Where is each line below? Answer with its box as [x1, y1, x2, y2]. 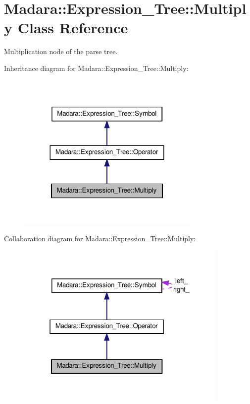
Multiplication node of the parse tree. [4, 46, 118, 57]
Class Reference [17, 17, 128, 38]
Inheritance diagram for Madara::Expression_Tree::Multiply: [4, 63, 189, 73]
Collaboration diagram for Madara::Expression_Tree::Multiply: [4, 233, 196, 244]
